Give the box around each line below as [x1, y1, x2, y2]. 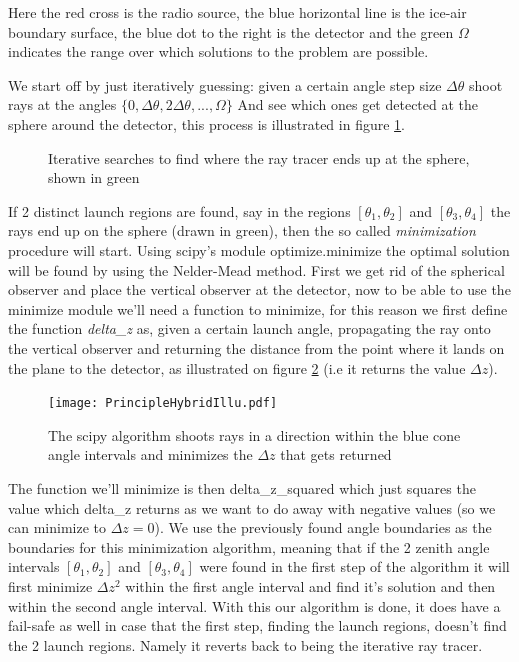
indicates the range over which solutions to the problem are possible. [8, 41, 429, 62]
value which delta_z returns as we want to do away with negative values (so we [8, 497, 496, 518]
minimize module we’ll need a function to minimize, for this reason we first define [8, 298, 508, 319]
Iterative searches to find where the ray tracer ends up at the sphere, [48, 147, 470, 168]
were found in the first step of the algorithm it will [199, 556, 510, 577]
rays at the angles [8, 94, 117, 115]
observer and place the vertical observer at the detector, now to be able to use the [8, 279, 511, 300]
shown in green [48, 167, 140, 188]
